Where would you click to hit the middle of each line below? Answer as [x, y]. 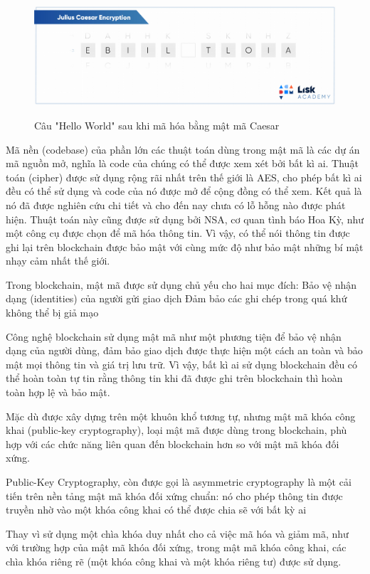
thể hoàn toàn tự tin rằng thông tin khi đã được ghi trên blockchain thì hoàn [174, 378]
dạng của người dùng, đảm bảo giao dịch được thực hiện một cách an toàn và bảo [184, 350]
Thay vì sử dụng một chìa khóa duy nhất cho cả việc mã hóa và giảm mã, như [177, 533]
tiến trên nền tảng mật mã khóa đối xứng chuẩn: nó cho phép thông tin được [174, 495]
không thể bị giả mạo [52, 313]
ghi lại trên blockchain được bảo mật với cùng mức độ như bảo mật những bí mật [185, 246]
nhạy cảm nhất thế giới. [58, 261]
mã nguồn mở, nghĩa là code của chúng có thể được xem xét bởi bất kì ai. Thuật [182, 163]
